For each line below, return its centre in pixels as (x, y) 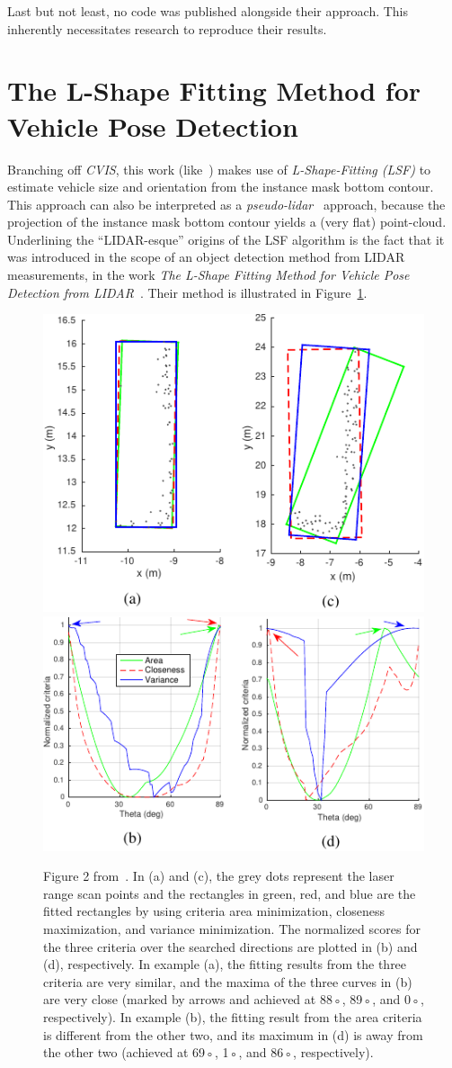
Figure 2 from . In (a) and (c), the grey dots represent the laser (219, 876)
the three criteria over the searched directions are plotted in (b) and (230, 946)
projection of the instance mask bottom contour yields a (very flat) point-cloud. (227, 222)
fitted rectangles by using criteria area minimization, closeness (214, 911)
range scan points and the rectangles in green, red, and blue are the (230, 893)
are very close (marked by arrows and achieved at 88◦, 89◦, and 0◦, (234, 999)
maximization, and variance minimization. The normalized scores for (232, 928)
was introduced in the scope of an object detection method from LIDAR (206, 257)
